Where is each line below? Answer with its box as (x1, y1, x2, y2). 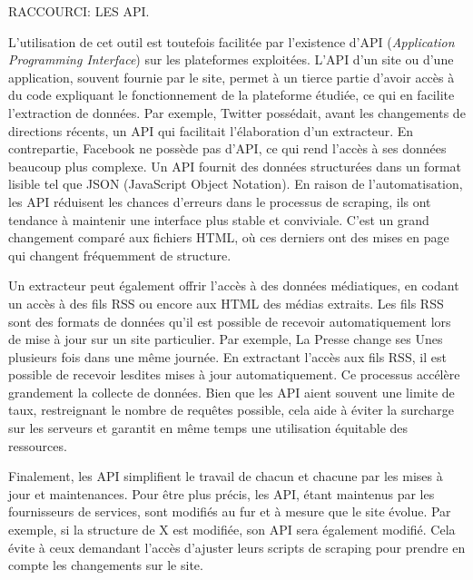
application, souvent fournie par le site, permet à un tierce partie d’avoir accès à (8, 67, 455, 86)
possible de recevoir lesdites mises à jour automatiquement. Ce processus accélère (8, 365, 460, 384)
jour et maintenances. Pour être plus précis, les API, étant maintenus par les (8, 484, 435, 503)
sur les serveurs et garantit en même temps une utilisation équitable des (8, 418, 409, 437)
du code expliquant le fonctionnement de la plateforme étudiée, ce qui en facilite (8, 85, 455, 104)
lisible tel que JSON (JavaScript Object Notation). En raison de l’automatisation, (8, 174, 463, 193)
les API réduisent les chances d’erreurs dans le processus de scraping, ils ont (8, 192, 431, 211)
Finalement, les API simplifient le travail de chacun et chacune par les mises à (8, 467, 443, 486)
